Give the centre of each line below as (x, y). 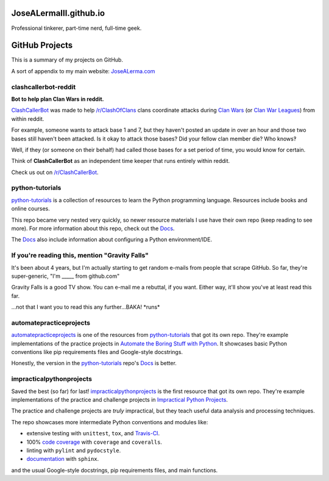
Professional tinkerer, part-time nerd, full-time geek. (76, 28)
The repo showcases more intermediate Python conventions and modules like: (110, 422)
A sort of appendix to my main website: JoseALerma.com (83, 71)
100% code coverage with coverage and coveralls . (94, 442)
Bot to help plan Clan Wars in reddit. (58, 99)
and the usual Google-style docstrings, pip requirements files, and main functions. (115, 470)
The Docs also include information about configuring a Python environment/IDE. (112, 240)
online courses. (30, 209)
